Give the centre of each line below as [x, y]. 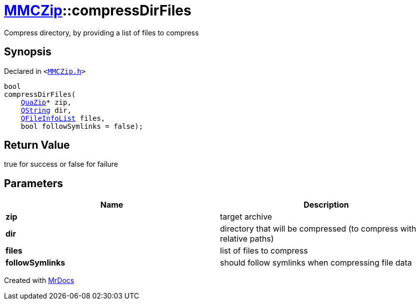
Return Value [37, 145]
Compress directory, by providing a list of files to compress [101, 32]
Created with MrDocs [39, 281]
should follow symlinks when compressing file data [316, 263]
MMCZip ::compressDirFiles [98, 10]
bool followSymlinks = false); [82, 126]
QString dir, [46, 110]
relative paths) [247, 239]
